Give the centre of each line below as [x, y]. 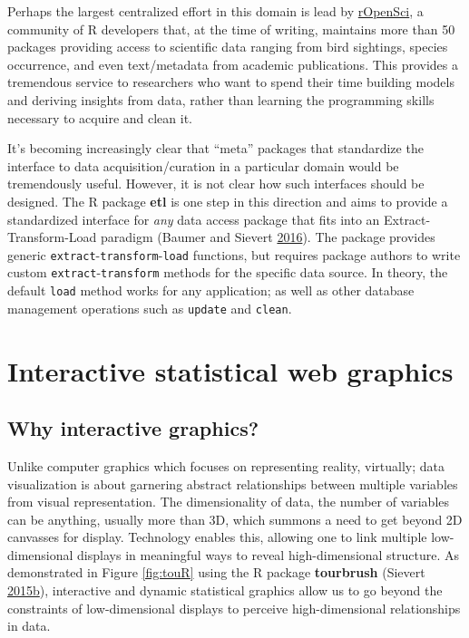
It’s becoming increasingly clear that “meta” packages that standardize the [215, 148]
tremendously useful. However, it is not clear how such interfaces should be [216, 184]
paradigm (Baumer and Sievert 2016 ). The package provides [268, 237]
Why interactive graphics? [133, 428]
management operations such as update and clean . [150, 308]
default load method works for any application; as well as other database [211, 290]
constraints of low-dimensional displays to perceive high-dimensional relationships [234, 608]
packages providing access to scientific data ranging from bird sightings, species [228, 47]
